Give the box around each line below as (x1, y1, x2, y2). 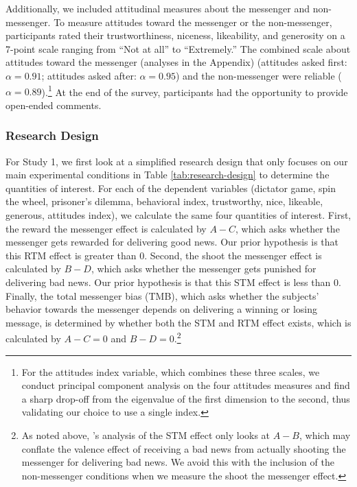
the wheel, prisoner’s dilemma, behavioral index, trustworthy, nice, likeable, (5, 194, 323, 209)
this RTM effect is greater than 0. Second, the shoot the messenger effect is (5, 248, 322, 262)
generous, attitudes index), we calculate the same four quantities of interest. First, (5, 208, 352, 222)
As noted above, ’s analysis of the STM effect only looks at (21, 427, 270, 442)
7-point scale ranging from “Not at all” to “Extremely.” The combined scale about (5, 41, 351, 56)
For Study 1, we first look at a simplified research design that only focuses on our (5, 154, 348, 168)
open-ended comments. (5, 97, 102, 112)
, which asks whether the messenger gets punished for (91, 261, 316, 276)
